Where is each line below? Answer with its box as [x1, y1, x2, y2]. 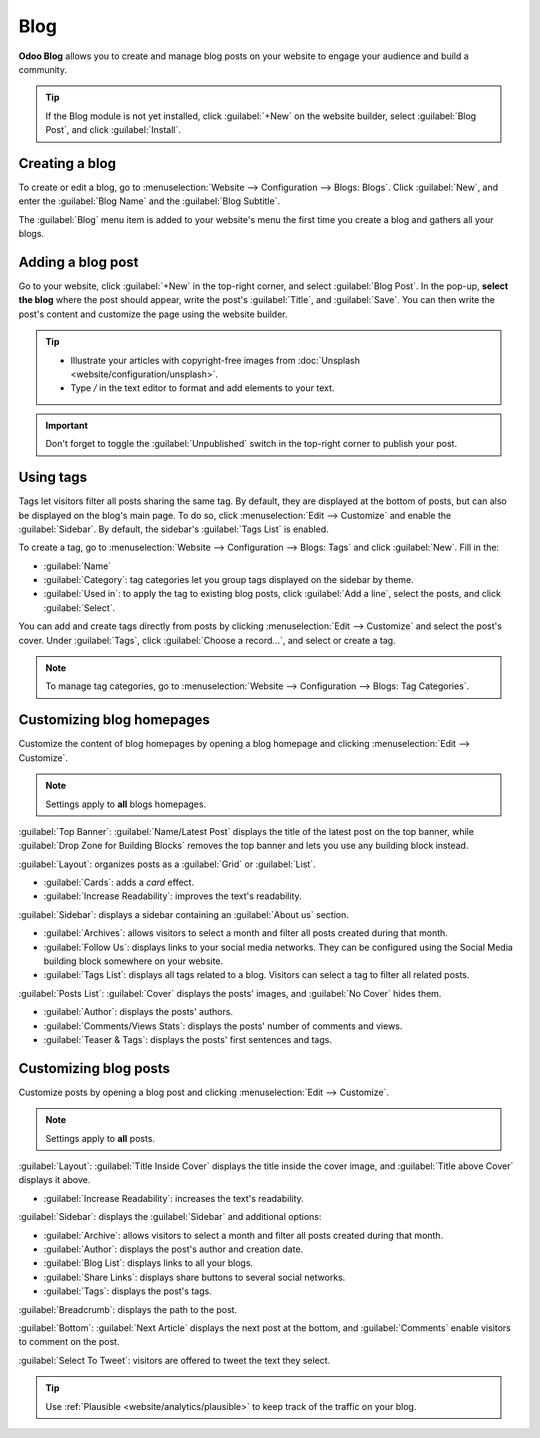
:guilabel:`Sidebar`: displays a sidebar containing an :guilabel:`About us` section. [18, 908, 349, 920]
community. [18, 63, 67, 75]
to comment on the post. [18, 1336, 120, 1348]
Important [45, 419, 89, 431]
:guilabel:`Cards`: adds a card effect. [43, 876, 195, 889]
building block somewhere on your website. [43, 955, 224, 967]
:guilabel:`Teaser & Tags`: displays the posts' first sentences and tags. [43, 1033, 332, 1045]
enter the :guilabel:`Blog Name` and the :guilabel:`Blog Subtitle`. [18, 195, 280, 207]
